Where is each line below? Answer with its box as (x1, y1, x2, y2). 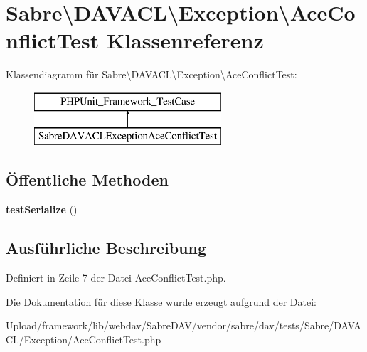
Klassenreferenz (106, 26, 264, 55)
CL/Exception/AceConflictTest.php (6, 331, 161, 346)
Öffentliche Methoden (6, 169, 169, 191)
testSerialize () (6, 202, 78, 217)
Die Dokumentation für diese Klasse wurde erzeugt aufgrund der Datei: (6, 294, 317, 309)
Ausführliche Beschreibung (6, 237, 206, 259)
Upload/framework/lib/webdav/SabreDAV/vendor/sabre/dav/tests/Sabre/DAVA (6, 318, 361, 333)
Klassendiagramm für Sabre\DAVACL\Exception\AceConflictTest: (6, 67, 297, 82)
